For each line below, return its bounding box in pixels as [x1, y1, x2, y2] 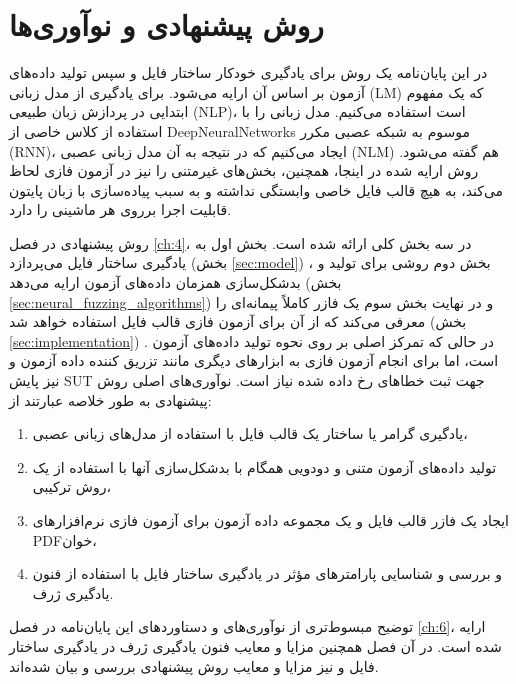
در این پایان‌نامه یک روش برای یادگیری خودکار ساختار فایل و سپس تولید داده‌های [9, 62, 488, 83]
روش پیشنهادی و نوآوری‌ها [9, 4, 324, 45]
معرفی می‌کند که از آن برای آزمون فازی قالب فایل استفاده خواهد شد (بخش [9, 311, 467, 332]
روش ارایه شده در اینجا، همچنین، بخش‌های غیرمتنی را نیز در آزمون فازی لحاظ [9, 160, 479, 181]
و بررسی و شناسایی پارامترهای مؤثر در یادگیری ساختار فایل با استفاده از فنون [32, 563, 503, 584]
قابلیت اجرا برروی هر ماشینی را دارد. [9, 199, 232, 220]
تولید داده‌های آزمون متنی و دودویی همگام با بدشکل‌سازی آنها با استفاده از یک [32, 456, 497, 477]
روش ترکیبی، [32, 476, 112, 497]
